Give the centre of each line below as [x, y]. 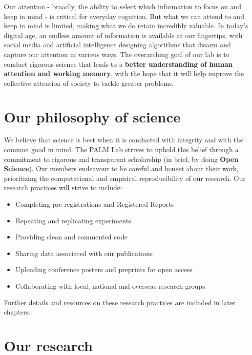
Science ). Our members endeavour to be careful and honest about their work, [121, 168]
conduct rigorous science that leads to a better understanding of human [118, 64]
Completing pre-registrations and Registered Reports [94, 204]
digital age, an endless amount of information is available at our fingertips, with [123, 35]
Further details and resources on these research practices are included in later [120, 302]
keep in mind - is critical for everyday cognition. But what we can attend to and [124, 16]
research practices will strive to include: [63, 187]
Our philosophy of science [92, 116]
